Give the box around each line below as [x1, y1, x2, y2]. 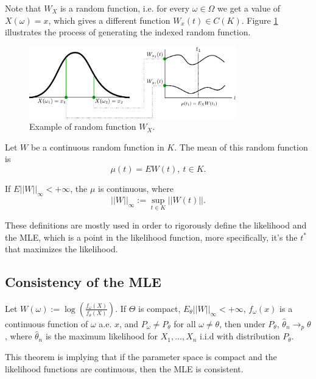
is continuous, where [98, 182, 174, 194]
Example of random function [29, 120, 136, 133]
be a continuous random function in [30, 140, 164, 153]
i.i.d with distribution [200, 330, 280, 342]
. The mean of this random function [174, 140, 308, 153]
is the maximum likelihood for [45, 330, 158, 342]
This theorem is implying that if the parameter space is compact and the [5, 350, 277, 363]
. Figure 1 [241, 13, 278, 26]
